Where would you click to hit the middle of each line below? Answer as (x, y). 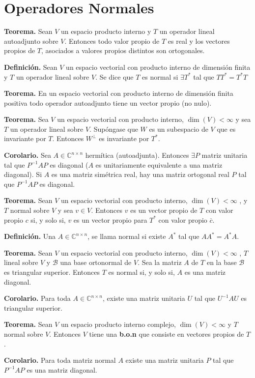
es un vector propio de (164, 210)
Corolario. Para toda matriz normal (60, 360)
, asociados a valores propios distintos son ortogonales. (123, 50)
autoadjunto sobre (31, 41)
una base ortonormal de (96, 262)
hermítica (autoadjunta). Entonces (137, 155)
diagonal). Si (23, 174)
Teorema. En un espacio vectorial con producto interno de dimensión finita (119, 93)
